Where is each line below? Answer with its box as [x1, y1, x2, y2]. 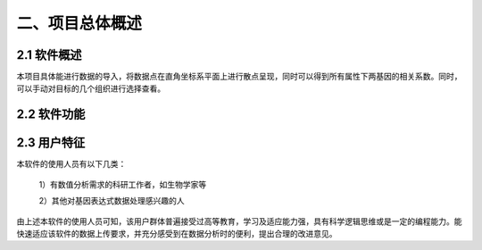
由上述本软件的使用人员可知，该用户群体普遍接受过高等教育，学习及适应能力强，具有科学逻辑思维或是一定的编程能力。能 [16, 215, 462, 227]
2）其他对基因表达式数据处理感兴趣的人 [38, 196, 185, 206]
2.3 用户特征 [16, 135, 86, 151]
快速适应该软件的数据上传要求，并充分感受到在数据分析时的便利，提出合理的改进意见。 [16, 228, 337, 238]
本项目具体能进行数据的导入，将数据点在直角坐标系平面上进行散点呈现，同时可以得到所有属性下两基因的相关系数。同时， [16, 71, 462, 82]
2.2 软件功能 [16, 107, 86, 122]
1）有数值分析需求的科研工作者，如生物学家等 [38, 179, 207, 189]
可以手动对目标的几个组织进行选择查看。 [16, 83, 165, 94]
